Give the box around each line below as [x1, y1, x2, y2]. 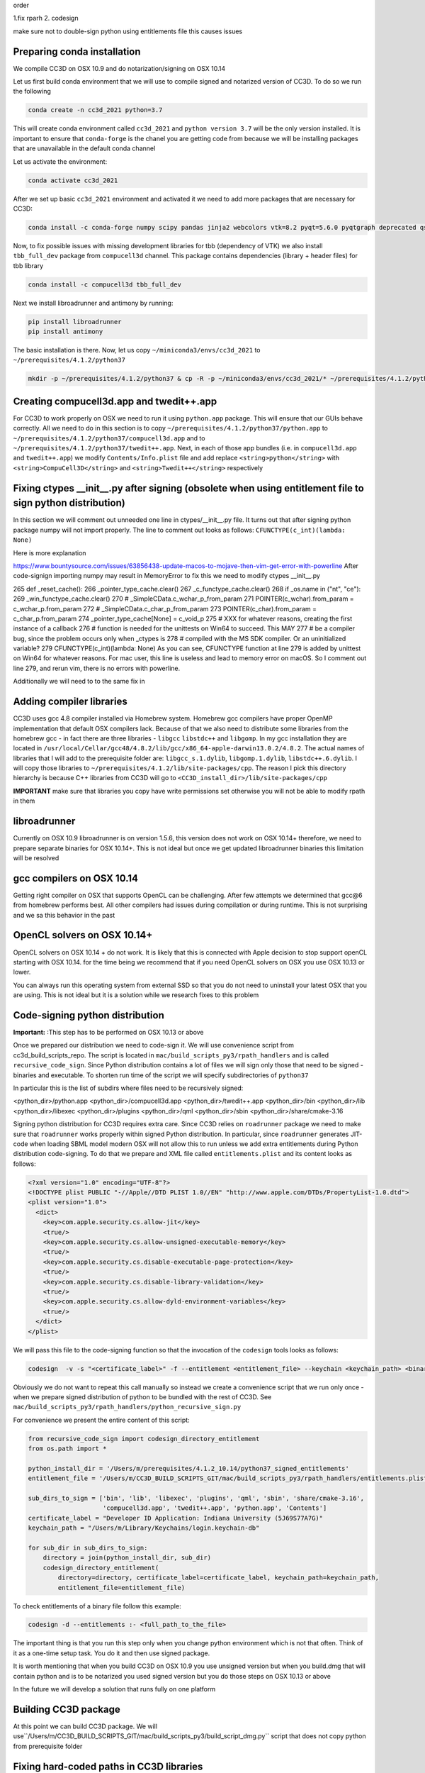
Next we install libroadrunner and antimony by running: [13, 299, 174, 307]
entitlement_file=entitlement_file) [57, 1584, 186, 1591]
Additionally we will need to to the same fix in [13, 677, 145, 686]
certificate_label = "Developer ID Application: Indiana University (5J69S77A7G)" [28, 1514, 324, 1522]
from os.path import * [28, 1445, 107, 1453]
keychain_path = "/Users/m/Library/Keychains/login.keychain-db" [28, 1524, 260, 1532]
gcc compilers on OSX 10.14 [13, 872, 138, 884]
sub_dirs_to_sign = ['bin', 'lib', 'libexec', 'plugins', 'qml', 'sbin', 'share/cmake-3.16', [28, 1494, 365, 1502]
